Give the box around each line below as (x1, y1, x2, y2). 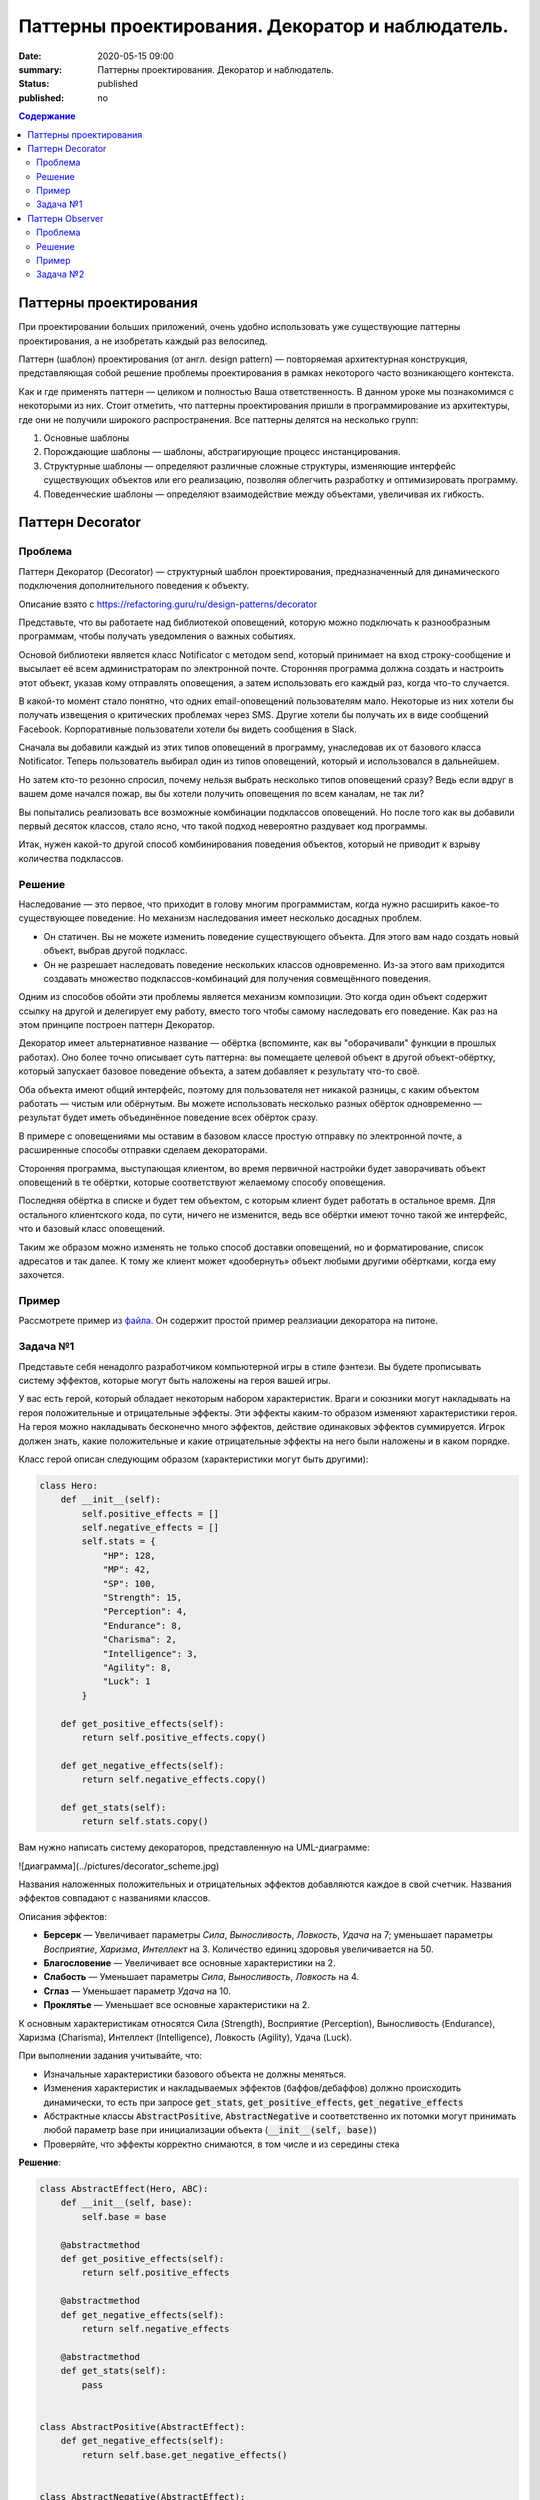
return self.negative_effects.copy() (81, 1774, 267, 1785)
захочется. (18, 1269, 65, 1281)
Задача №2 (36, 268, 85, 280)
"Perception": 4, (102, 1606, 188, 1617)
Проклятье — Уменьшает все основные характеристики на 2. (43, 1999, 310, 2011)
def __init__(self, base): (60, 2197, 194, 2209)
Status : (18, 78, 50, 90)
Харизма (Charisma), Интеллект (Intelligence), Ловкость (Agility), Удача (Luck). (18, 2031, 353, 2043)
